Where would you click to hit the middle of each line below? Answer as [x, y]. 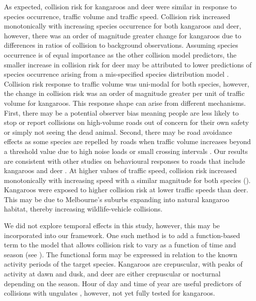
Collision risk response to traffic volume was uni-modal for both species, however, [127, 83]
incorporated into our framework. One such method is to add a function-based [122, 235]
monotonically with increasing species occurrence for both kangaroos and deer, [123, 26]
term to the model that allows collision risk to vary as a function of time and [120, 245]
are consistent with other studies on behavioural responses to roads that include [125, 161]
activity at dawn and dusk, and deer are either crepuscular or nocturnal [112, 274]
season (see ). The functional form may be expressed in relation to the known [121, 254]
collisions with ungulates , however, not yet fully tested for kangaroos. [110, 293]
